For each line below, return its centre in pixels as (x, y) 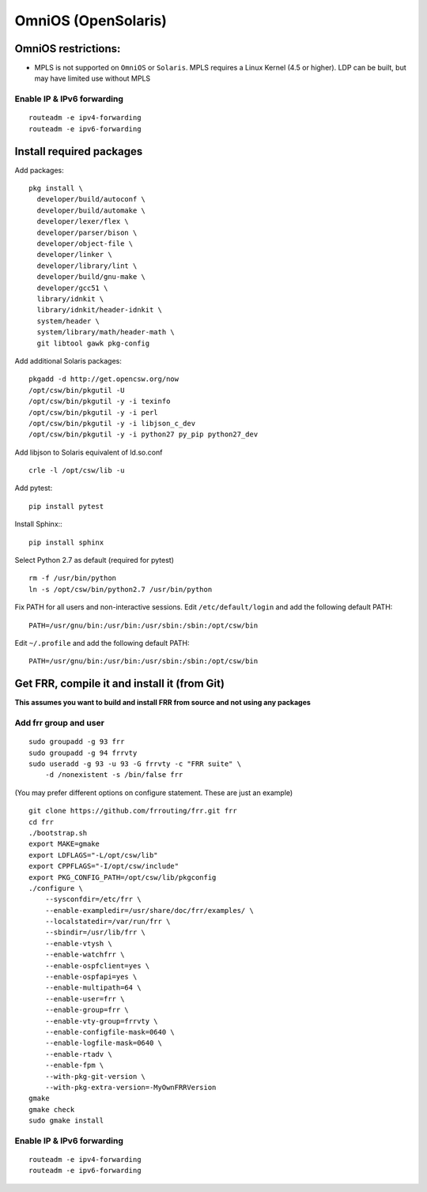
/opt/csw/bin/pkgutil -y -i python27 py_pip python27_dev (144, 434)
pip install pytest (66, 506)
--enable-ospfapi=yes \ (91, 977)
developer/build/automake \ (91, 210)
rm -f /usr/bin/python (73, 578)
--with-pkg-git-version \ (95, 1076)
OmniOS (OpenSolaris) (91, 21)
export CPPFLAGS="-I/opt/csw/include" (104, 866)
